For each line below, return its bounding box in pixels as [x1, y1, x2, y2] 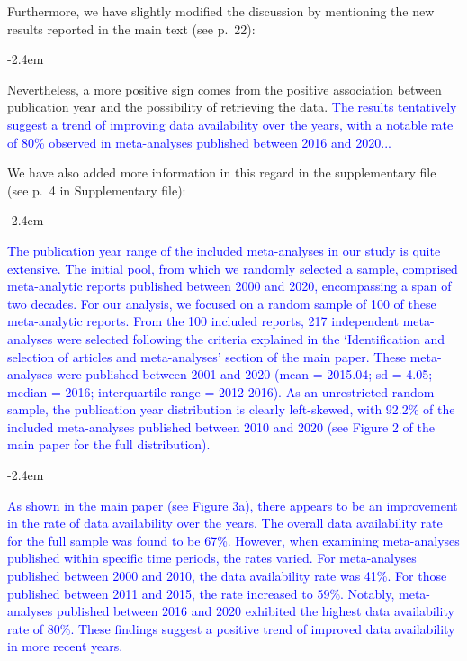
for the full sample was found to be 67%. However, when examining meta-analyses [7, 530, 460, 549]
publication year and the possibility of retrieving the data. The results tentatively [7, 97, 457, 116]
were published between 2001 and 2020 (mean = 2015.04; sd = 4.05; [56, 365, 433, 384]
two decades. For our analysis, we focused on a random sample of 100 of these [7, 294, 436, 312]
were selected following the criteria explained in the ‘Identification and [56, 329, 445, 348]
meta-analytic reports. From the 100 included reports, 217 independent [7, 312, 399, 330]
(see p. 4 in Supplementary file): [7, 180, 186, 199]
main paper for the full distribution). [7, 435, 211, 454]
